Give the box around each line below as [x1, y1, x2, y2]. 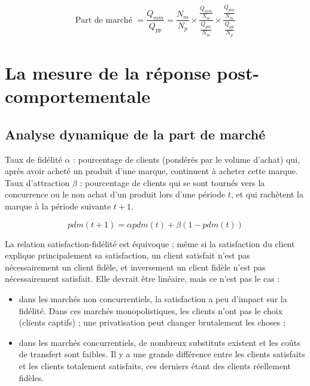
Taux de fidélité [5, 153, 62, 165]
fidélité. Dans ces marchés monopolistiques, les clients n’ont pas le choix [19, 304, 283, 317]
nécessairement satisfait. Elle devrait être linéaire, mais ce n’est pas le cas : [5, 272, 280, 285]
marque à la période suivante [5, 200, 111, 212]
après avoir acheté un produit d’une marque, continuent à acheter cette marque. [5, 165, 298, 177]
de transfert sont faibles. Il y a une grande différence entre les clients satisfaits [19, 348, 305, 360]
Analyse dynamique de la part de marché [5, 124, 266, 143]
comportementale [5, 84, 151, 108]
